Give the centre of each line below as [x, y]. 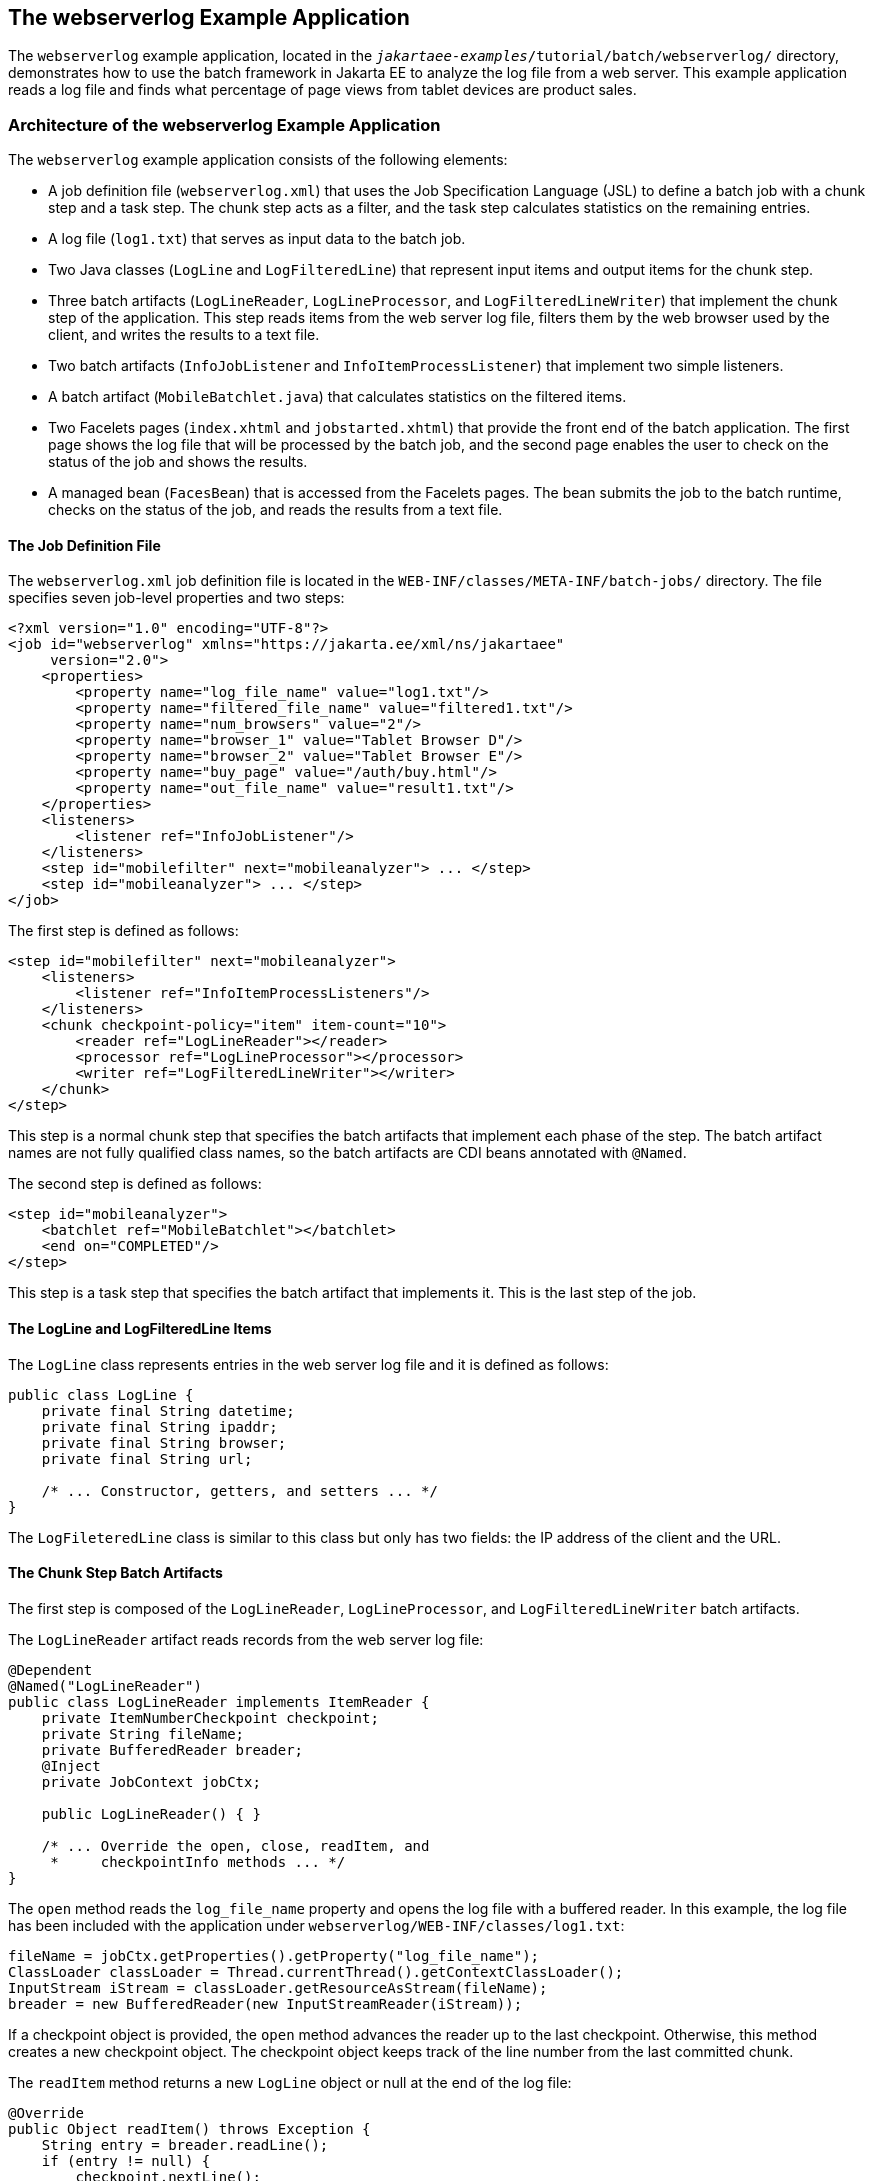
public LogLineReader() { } [151, 1813]
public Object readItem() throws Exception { [189, 2128]
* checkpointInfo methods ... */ [198, 1861]
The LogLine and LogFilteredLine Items [140, 1328]
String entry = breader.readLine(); [185, 2144]
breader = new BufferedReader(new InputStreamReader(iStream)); [265, 2003]
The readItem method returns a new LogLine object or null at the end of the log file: [290, 2082]
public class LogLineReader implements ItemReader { [219, 1701]
